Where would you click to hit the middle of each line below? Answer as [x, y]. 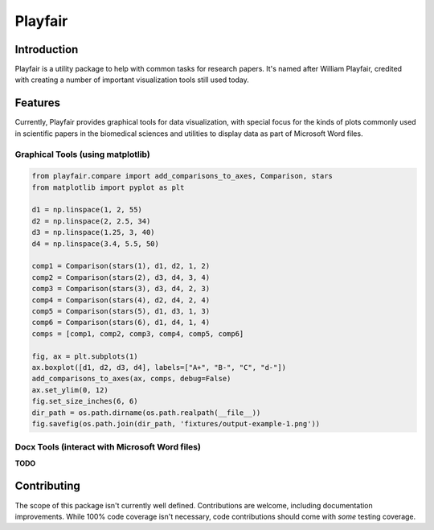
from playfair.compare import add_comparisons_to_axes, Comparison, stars [182, 176]
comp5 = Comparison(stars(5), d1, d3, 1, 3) [121, 311]
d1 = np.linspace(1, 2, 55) [87, 210]
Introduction [47, 49]
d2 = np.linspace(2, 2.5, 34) [91, 221]
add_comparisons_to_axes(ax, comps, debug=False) [131, 379]
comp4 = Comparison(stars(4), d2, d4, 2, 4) [121, 300]
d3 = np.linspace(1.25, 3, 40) [94, 232]
